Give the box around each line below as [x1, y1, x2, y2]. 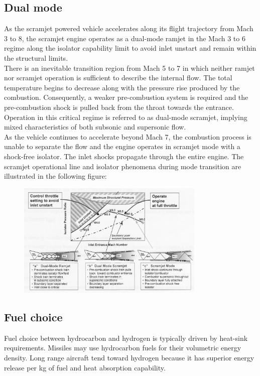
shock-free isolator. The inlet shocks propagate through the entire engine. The [4, 151, 244, 161]
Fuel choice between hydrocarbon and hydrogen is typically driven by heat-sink [4, 332, 248, 343]
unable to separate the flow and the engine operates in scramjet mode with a [4, 141, 240, 152]
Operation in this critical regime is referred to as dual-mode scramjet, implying [4, 111, 247, 122]
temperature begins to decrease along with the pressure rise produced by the [4, 82, 240, 92]
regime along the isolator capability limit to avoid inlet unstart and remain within [4, 43, 256, 53]
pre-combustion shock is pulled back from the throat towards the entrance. [4, 101, 234, 112]
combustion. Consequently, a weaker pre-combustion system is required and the [4, 92, 248, 102]
